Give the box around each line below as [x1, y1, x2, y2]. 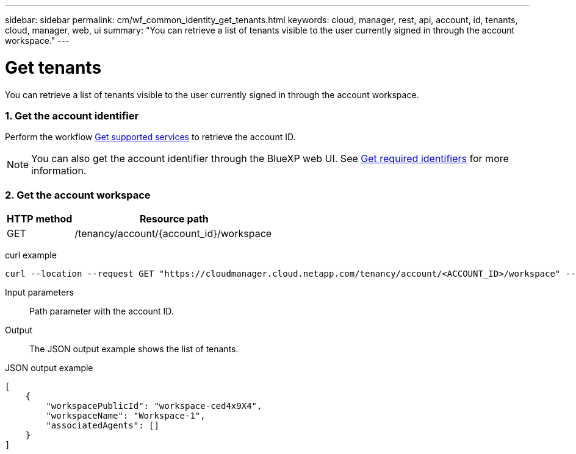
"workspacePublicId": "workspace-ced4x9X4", [46, 401, 262, 411]
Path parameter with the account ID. [29, 306, 174, 316]
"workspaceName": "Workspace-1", [46, 411, 206, 420]
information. [31, 165, 87, 177]
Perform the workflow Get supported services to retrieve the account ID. [5, 132, 296, 143]
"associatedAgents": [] [46, 420, 159, 430]
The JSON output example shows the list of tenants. [29, 344, 239, 354]
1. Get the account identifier [5, 109, 139, 122]
